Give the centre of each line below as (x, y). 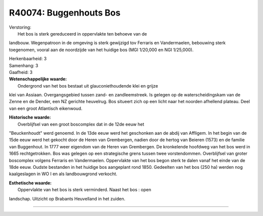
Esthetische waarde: (30, 183)
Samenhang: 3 (24, 65)
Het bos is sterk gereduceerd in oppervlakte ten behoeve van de (82, 34)
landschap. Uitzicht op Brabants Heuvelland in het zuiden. (67, 198)
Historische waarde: (30, 117)
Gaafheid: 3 (21, 72)
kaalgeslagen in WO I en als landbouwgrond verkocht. (63, 174)
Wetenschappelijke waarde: (38, 79)
